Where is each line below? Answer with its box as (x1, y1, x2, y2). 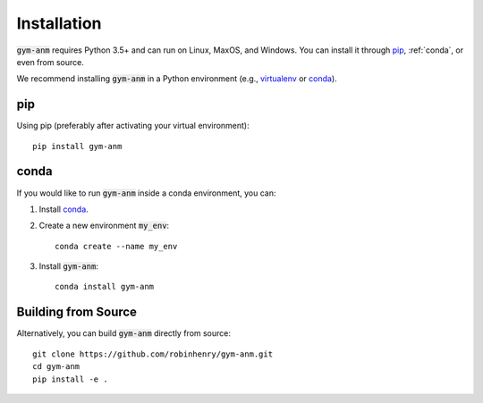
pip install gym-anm (32, 141, 123, 151)
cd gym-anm (32, 362, 80, 372)
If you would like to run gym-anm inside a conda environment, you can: (16, 188, 276, 198)
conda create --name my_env (55, 241, 178, 251)
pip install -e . (32, 374, 108, 384)
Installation (16, 13, 102, 33)
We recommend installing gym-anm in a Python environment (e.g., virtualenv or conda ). (16, 73, 337, 84)
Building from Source (16, 305, 138, 320)
